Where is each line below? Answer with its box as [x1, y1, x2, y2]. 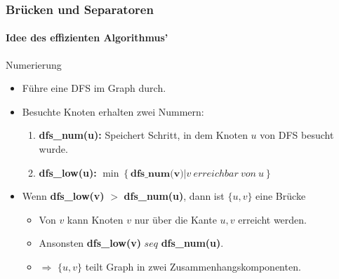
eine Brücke [255, 189, 306, 203]
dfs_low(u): [39, 165, 97, 179]
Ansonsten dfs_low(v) [39, 236, 141, 250]
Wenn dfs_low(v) [22, 189, 105, 203]
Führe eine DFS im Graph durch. [22, 81, 166, 95]
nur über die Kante [134, 212, 217, 226]
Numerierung [6, 57, 62, 72]
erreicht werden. [238, 212, 307, 226]
